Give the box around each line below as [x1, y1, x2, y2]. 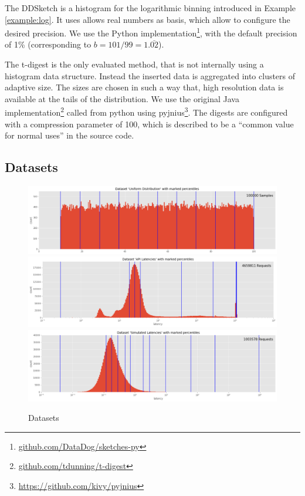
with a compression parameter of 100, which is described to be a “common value [5, 117, 294, 130]
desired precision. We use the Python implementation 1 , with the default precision [5, 25, 297, 39]
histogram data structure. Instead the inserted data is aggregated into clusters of [5, 69, 296, 82]
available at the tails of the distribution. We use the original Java [5, 92, 239, 104]
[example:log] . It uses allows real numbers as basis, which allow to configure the [5, 13, 290, 25]
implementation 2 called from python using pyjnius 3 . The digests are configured [5, 104, 288, 119]
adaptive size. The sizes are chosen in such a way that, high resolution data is [5, 81, 284, 93]
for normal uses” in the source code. [5, 129, 134, 141]
